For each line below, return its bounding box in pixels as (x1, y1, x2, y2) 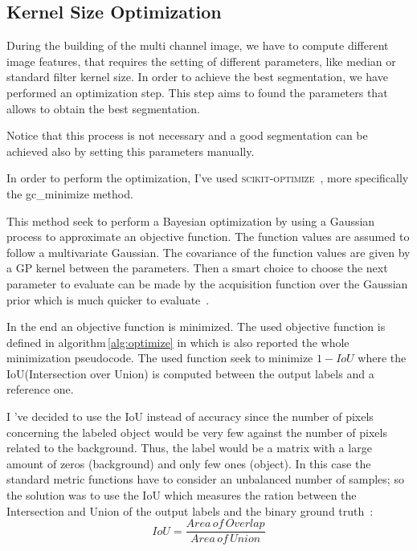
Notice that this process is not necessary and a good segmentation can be (6, 127, 368, 144)
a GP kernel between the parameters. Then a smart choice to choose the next (6, 259, 388, 276)
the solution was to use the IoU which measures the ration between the (6, 487, 357, 504)
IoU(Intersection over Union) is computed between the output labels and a (6, 365, 374, 382)
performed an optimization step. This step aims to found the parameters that (6, 84, 388, 100)
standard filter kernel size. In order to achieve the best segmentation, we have (6, 68, 388, 85)
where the (358, 349, 407, 366)
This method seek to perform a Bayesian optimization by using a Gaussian (6, 212, 375, 229)
